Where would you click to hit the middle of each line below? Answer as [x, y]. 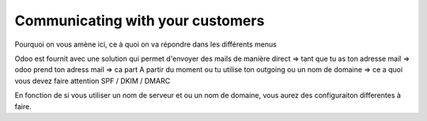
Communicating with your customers [140, 21]
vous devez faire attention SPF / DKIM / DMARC [93, 81]
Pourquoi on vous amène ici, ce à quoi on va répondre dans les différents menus [145, 44]
